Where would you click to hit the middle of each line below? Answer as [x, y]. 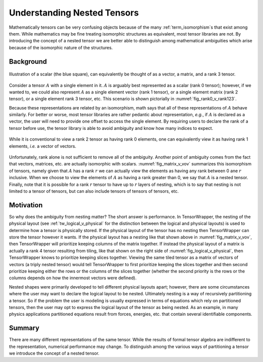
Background [28, 62]
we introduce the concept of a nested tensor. [54, 353]
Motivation [26, 205]
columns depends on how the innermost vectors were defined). [73, 278]
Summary [24, 328]
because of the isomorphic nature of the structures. [61, 47]
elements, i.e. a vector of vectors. [43, 146]
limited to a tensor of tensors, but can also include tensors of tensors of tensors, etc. [94, 191]
